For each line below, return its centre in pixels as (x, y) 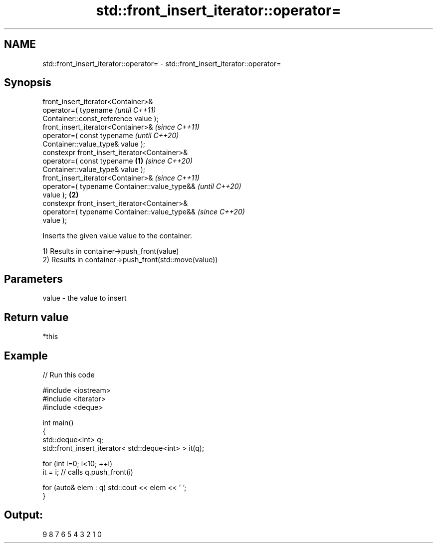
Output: (23, 515)
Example (26, 356)
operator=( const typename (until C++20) (111, 136)
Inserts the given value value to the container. (117, 236)
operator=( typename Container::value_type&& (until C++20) (142, 186)
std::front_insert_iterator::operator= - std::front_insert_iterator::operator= (162, 63)
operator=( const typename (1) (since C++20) (118, 161)
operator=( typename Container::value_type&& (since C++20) (144, 212)
